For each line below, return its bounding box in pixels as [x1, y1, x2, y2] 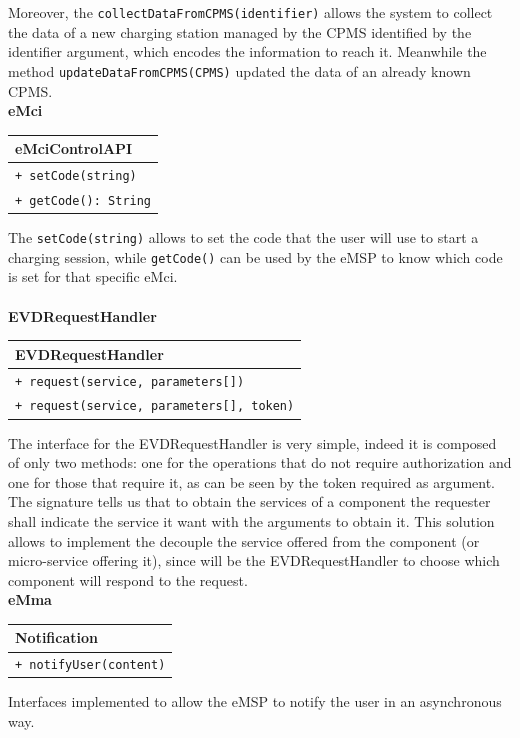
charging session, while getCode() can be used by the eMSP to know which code [8, 246, 503, 267]
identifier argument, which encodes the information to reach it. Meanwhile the [8, 41, 487, 62]
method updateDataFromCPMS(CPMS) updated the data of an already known [8, 60, 471, 81]
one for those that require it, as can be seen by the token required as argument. [8, 471, 496, 492]
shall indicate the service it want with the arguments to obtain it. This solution [8, 510, 495, 531]
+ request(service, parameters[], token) [15, 399, 295, 414]
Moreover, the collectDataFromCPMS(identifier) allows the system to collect [8, 2, 493, 22]
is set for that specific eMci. [8, 266, 178, 287]
